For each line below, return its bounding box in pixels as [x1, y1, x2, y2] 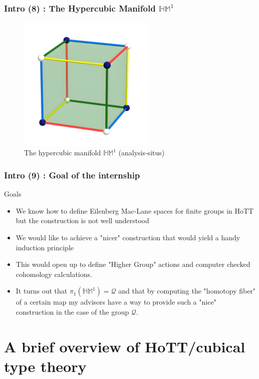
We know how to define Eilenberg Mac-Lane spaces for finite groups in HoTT [16, 205, 254, 216]
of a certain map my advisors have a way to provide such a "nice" [16, 297, 216, 307]
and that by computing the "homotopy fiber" [118, 286, 256, 296]
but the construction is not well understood [16, 215, 149, 226]
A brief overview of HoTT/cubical [4, 336, 245, 356]
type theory [4, 356, 87, 376]
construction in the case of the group [16, 307, 129, 317]
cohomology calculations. [16, 268, 92, 279]
